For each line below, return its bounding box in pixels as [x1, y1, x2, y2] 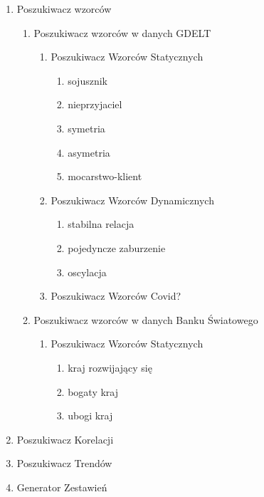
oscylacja [68, 264, 107, 279]
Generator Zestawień [16, 479, 107, 494]
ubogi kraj [68, 408, 113, 423]
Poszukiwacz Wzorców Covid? [51, 288, 181, 303]
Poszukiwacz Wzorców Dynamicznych [51, 192, 214, 207]
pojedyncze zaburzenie [68, 240, 166, 255]
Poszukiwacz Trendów [16, 456, 112, 471]
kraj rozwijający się [68, 360, 152, 375]
